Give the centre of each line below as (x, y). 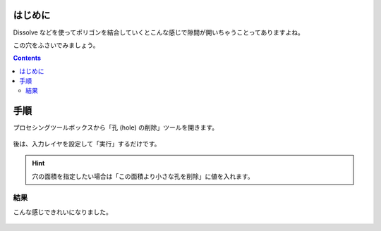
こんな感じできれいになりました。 (62, 212)
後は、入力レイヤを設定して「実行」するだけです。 (87, 144)
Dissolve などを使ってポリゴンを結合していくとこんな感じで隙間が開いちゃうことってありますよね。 (159, 32)
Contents (27, 58)
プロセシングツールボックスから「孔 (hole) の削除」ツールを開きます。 (116, 127)
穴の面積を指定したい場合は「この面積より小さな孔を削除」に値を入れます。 (143, 176)
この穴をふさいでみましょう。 (56, 45)
